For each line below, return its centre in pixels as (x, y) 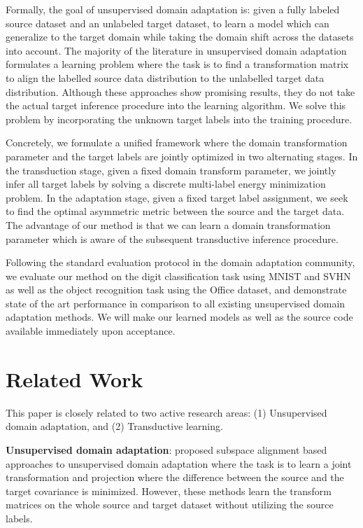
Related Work (74, 378)
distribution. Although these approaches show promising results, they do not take (180, 91)
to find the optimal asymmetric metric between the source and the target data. (175, 211)
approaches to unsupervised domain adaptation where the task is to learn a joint (179, 463)
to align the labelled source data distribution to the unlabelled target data (165, 77)
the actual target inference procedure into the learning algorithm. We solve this (176, 105)
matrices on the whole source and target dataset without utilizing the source (170, 505)
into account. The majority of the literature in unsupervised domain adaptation (176, 50)
